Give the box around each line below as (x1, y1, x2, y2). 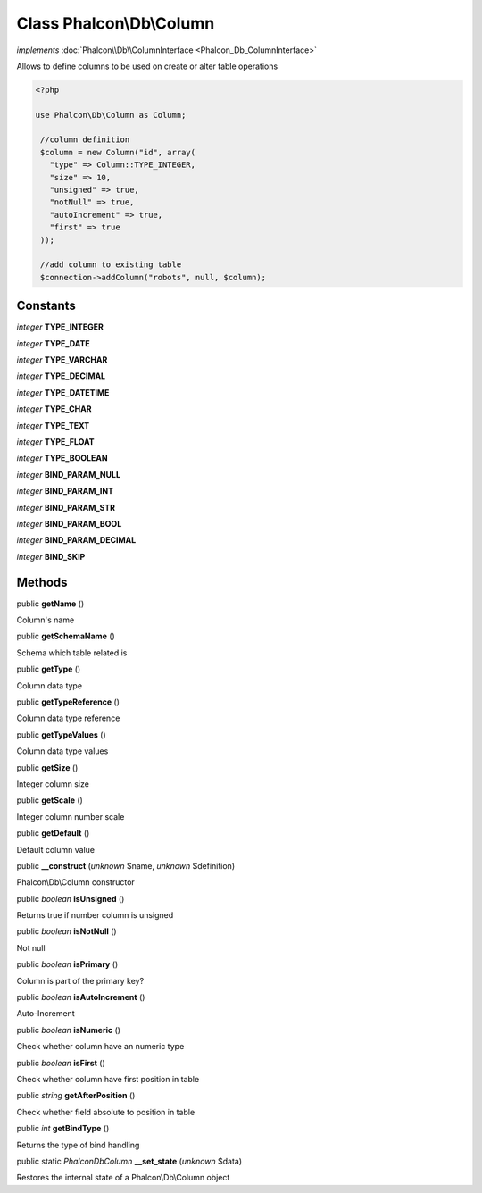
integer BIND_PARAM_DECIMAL (16, 535, 137, 546)
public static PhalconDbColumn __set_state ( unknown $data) (16, 1155, 243, 1166)
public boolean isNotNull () (16, 926, 117, 937)
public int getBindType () (16, 1123, 110, 1134)
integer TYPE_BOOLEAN (16, 453, 108, 463)
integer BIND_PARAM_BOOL (16, 518, 122, 529)
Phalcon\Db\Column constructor (16, 877, 136, 888)
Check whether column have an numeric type (16, 1041, 185, 1052)
